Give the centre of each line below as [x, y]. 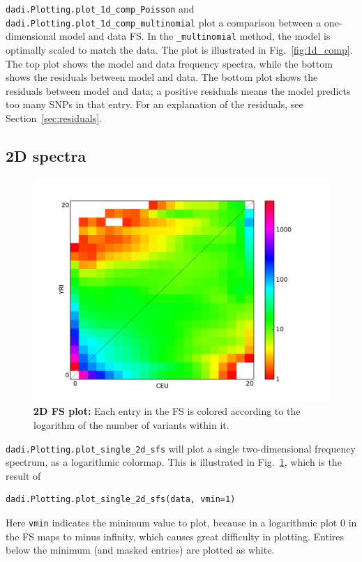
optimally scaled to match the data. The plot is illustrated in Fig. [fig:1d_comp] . [179, 49]
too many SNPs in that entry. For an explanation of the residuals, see [154, 104]
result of [23, 475]
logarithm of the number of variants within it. [131, 424]
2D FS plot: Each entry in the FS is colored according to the [167, 411]
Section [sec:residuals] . [54, 117]
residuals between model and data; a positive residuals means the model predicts [178, 90]
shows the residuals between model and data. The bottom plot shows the [162, 77]
